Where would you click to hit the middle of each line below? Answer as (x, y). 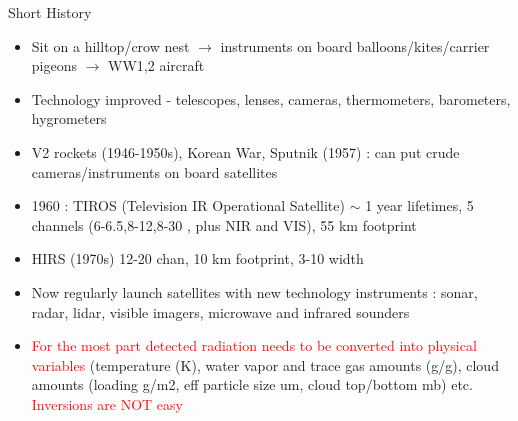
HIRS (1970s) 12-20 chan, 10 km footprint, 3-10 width (197, 258)
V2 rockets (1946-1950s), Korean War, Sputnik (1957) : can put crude (245, 151)
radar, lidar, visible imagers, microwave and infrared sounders (220, 311)
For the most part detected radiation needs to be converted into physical (254, 345)
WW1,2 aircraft (156, 65)
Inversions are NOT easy (107, 403)
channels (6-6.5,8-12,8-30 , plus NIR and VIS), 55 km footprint (224, 224)
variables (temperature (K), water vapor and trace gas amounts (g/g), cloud (265, 364)
